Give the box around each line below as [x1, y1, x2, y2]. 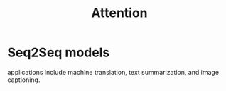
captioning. [7, 75, 41, 84]
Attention [91, 5, 148, 21]
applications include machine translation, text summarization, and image [7, 68, 219, 76]
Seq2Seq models [7, 44, 110, 61]
